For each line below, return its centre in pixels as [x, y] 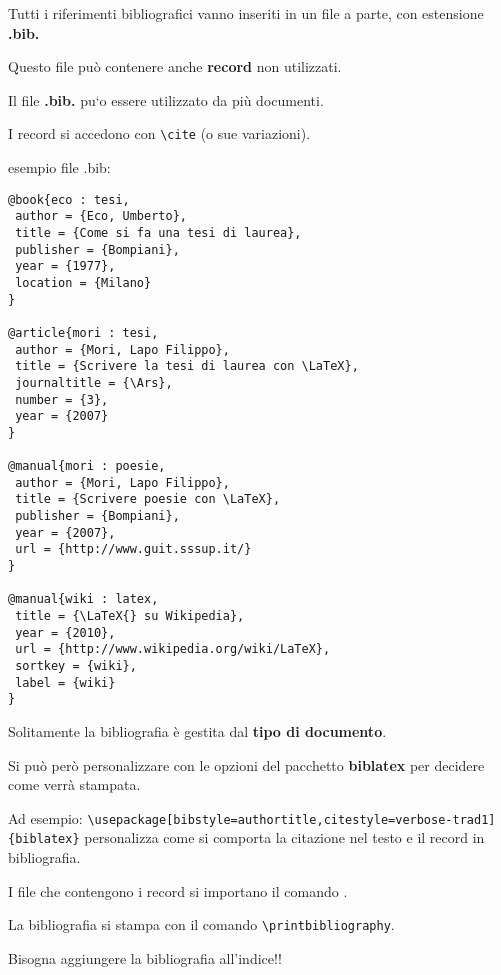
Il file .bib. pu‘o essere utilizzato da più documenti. [166, 99]
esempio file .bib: [59, 167]
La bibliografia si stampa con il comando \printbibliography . [201, 924]
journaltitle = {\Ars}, [94, 382]
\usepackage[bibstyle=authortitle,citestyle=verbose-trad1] [291, 819]
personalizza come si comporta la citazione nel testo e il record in [284, 837]
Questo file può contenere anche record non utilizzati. [175, 66]
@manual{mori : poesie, [87, 466]
